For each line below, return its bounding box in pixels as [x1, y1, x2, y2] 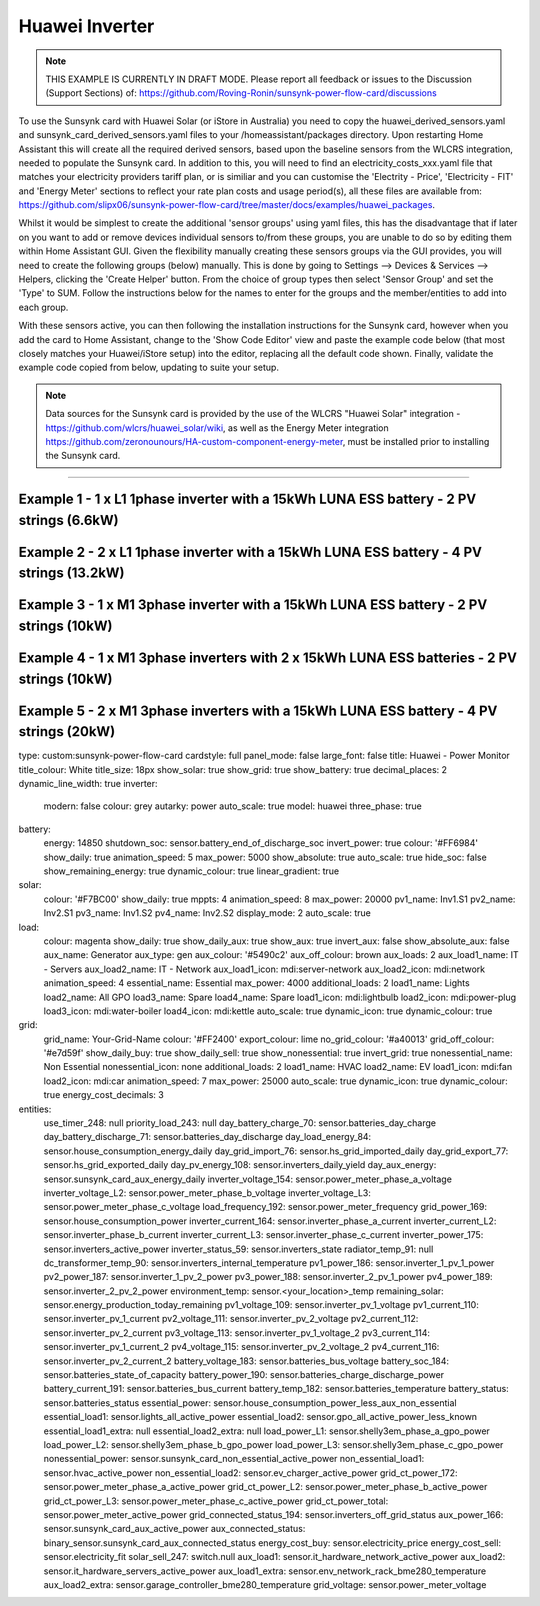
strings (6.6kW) [18, 511, 119, 529]
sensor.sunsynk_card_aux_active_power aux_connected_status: [43, 1523, 306, 1535]
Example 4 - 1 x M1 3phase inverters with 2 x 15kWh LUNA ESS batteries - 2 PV [18, 649, 517, 666]
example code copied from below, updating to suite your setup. [18, 361, 280, 374]
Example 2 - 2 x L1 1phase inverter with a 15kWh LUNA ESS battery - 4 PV [18, 543, 482, 560]
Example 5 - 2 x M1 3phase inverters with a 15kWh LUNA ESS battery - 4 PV [18, 702, 498, 719]
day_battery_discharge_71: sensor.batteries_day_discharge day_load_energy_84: [43, 1131, 372, 1143]
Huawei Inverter [18, 15, 155, 37]
